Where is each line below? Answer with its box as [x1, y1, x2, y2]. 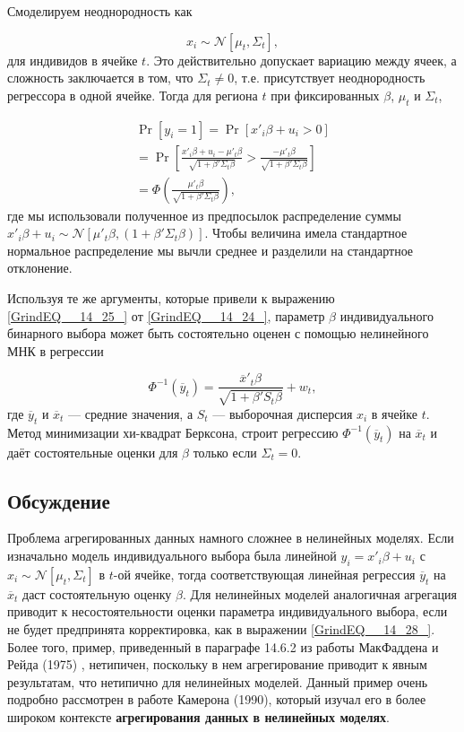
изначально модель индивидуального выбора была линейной [7, 546, 337, 565]
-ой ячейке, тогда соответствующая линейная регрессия [113, 564, 416, 583]
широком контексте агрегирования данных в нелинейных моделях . [7, 708, 390, 727]
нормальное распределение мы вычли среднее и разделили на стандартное [7, 240, 414, 259]
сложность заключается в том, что [7, 68, 193, 87]
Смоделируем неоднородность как [7, 2, 193, 20]
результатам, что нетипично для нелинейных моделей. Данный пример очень [7, 672, 428, 691]
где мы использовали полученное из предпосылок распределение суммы [7, 205, 401, 224]
